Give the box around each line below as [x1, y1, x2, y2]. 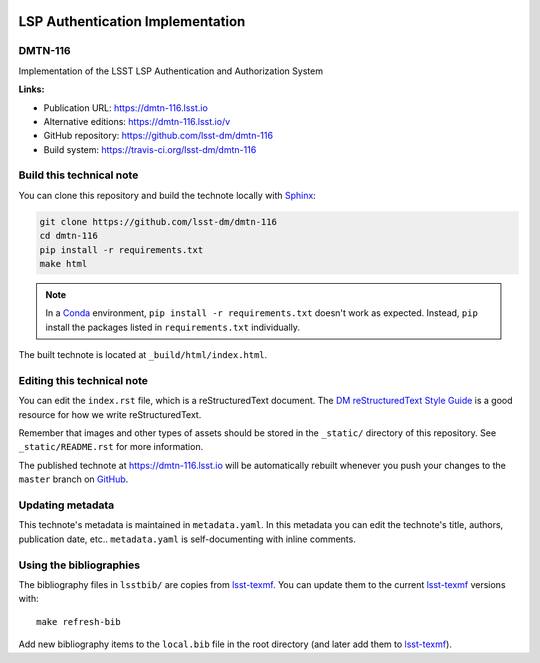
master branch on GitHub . [18, 473, 129, 485]
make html [39, 258, 88, 270]
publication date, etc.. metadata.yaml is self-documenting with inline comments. [18, 533, 357, 545]
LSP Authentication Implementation [18, 13, 246, 30]
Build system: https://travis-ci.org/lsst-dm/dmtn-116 [43, 143, 257, 155]
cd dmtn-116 [39, 230, 99, 242]
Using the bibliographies [18, 558, 140, 572]
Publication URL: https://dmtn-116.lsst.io [43, 101, 209, 114]
